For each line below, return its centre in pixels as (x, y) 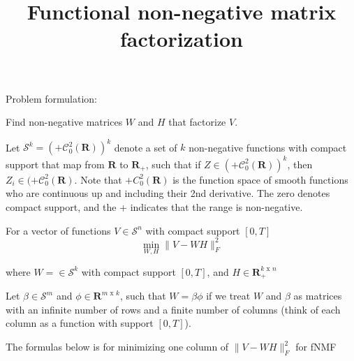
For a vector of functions (58, 230)
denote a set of (146, 147)
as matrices (318, 296)
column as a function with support (80, 323)
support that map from (55, 164)
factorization (181, 39)
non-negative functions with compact (268, 147)
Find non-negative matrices (64, 122)
